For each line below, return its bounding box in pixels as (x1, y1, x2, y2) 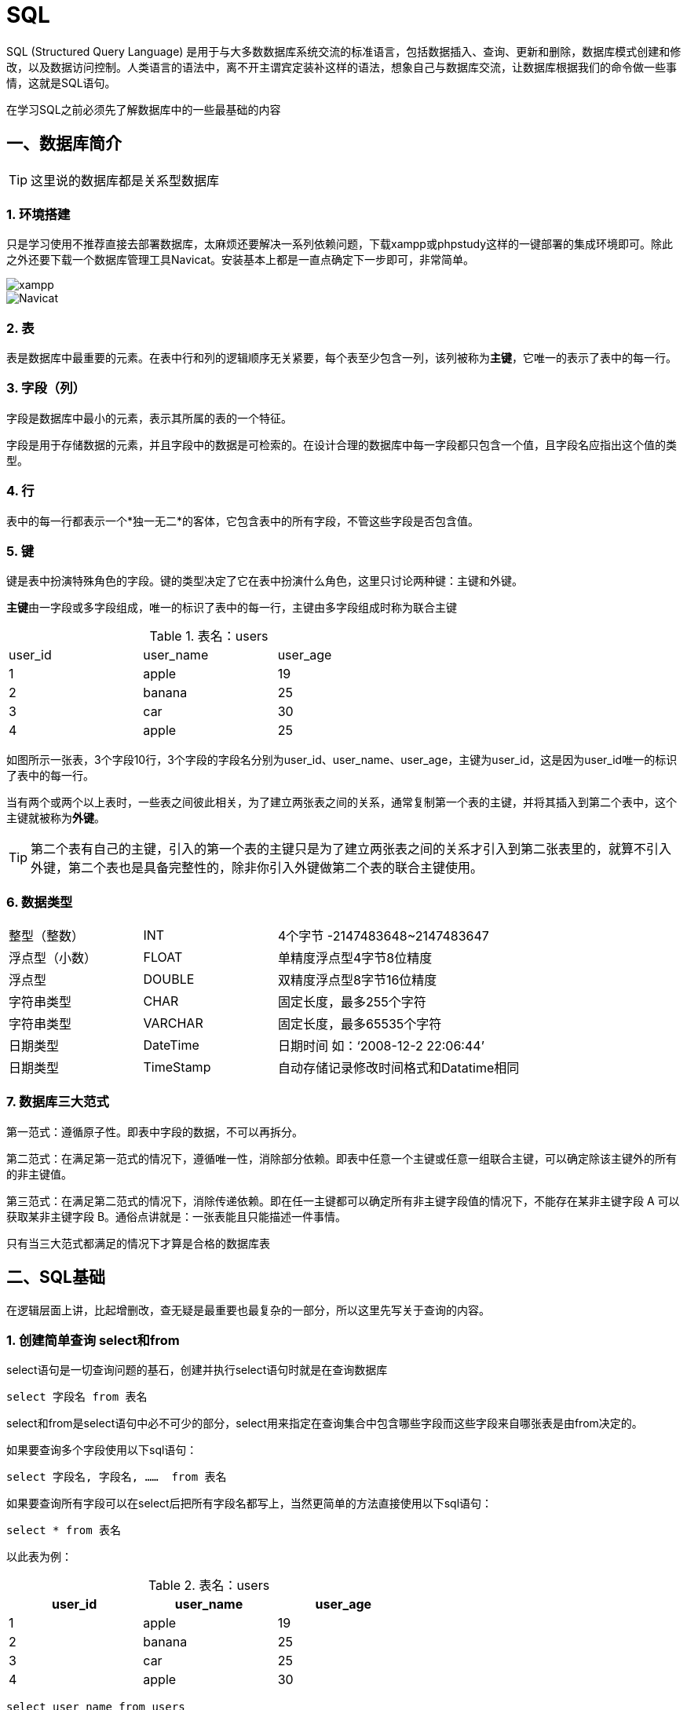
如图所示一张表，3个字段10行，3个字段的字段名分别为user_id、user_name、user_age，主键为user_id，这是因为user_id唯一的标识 (6, 753, 678, 767)
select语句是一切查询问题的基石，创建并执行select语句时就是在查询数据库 (6, 1363, 388, 1377)
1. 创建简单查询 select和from (6, 1332, 180, 1349)
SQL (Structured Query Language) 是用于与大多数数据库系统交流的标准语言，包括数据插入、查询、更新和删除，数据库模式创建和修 (6, 44, 682, 58)
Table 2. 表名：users (148, 1577, 270, 1594)
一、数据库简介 (6, 133, 122, 154)
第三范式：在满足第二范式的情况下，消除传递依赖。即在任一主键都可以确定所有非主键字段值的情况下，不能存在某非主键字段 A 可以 (6, 1193, 680, 1208)
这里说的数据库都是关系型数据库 (31, 172, 220, 188)
